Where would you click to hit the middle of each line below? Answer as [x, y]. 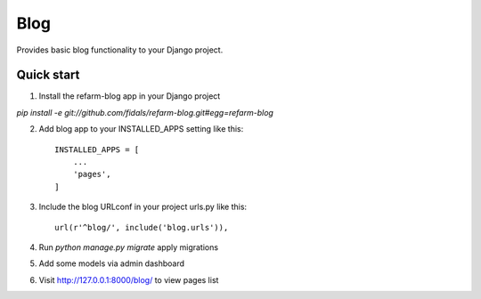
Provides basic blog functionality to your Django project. [120, 50]
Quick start [48, 75]
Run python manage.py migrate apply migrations [128, 247]
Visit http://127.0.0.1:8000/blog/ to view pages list [129, 279]
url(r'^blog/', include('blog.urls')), [142, 227]
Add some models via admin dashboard [112, 263]
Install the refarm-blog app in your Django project [130, 96]
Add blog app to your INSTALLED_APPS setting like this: [141, 129]
